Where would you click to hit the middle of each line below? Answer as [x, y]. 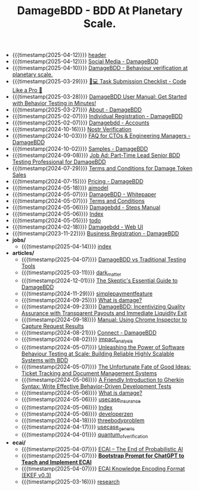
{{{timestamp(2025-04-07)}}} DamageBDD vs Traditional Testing [103, 260]
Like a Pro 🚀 [27, 90]
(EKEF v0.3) [36, 475]
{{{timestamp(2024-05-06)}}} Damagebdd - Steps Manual [86, 207]
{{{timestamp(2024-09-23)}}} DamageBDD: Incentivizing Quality [103, 306]
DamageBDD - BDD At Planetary [100, 11]
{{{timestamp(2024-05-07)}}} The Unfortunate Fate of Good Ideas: [106, 367]
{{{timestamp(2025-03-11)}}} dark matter [71, 273]
